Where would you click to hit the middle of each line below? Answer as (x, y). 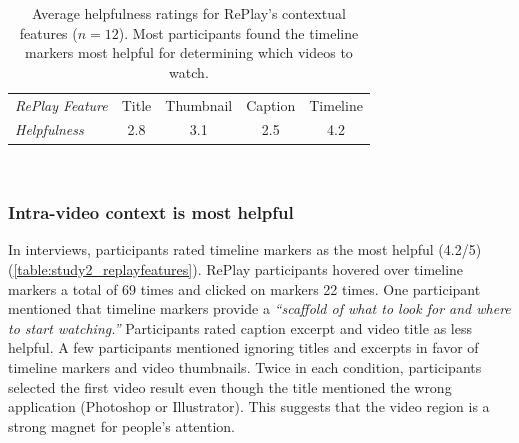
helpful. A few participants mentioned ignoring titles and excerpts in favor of (243, 347)
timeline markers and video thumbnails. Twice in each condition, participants (245, 366)
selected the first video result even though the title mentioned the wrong (230, 386)
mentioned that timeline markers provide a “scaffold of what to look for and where (259, 308)
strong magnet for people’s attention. (121, 425)
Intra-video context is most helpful (151, 212)
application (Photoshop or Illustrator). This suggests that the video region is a (249, 406)
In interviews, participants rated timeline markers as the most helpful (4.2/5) (245, 249)
